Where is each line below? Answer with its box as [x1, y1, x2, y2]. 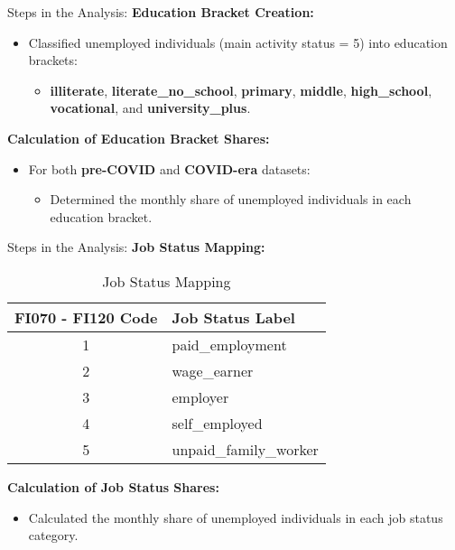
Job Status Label [172, 306, 295, 328]
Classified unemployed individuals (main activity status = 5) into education [28, 33, 448, 51]
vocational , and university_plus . [50, 98, 251, 117]
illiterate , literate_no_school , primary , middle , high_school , [50, 80, 432, 99]
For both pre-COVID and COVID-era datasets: [28, 159, 311, 178]
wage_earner [172, 359, 254, 381]
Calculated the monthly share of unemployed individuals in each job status [28, 508, 443, 527]
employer [172, 386, 229, 407]
